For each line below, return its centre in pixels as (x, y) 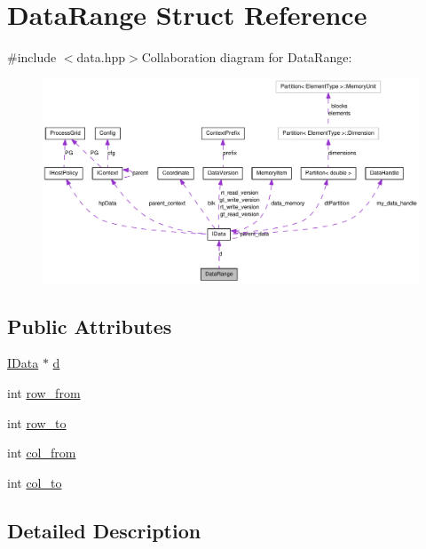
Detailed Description (104, 530)
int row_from (44, 392)
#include (32, 57)
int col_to (35, 482)
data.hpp (101, 57)
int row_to (37, 422)
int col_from (42, 453)
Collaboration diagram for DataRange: (247, 57)
